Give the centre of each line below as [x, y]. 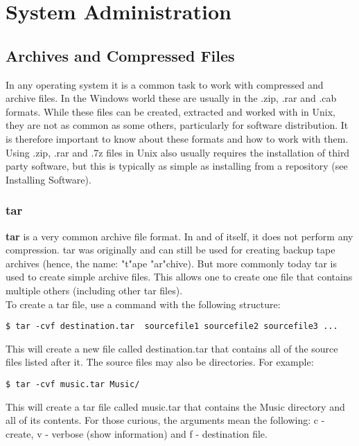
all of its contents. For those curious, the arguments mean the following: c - [165, 420]
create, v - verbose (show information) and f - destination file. [137, 433]
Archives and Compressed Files [120, 55]
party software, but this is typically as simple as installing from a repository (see [177, 166]
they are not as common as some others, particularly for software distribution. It [177, 125]
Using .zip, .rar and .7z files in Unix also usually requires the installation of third [178, 152]
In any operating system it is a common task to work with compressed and [165, 84]
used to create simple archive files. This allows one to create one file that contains [179, 277]
